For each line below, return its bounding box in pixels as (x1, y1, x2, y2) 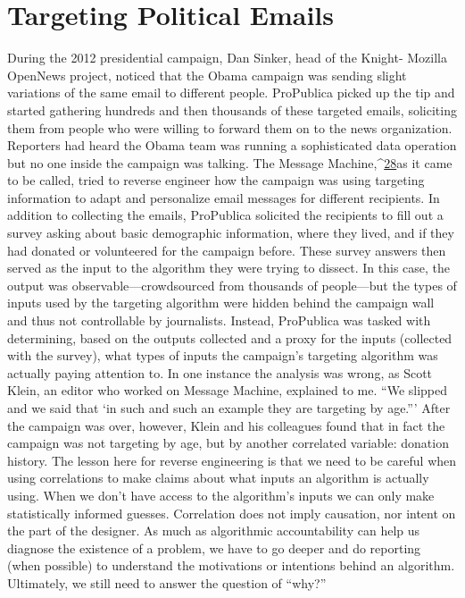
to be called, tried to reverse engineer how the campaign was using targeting (7, 171, 425, 190)
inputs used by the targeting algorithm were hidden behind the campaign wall (7, 293, 435, 312)
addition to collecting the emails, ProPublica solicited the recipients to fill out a (7, 206, 444, 224)
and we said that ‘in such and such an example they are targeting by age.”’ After (7, 399, 451, 417)
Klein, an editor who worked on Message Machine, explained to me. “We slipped (7, 381, 448, 400)
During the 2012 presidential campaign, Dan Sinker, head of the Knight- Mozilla (7, 48, 447, 67)
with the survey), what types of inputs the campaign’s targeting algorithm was (7, 346, 438, 365)
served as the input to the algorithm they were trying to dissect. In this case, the (7, 258, 451, 277)
